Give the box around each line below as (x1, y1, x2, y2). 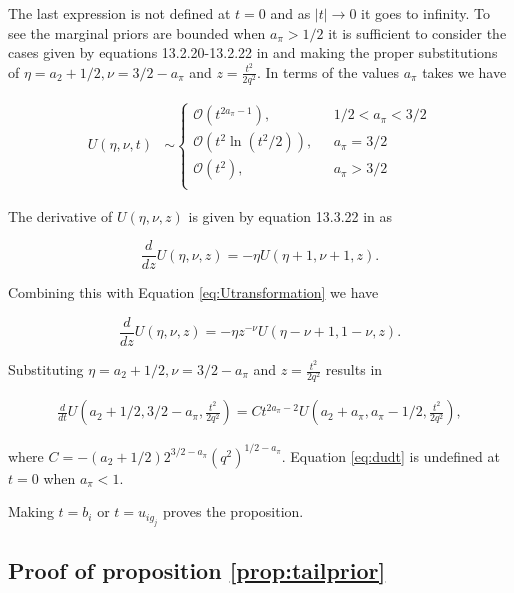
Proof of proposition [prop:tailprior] (8, 555, 386, 586)
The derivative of (8, 205, 113, 226)
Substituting (8, 359, 84, 380)
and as (270, 3, 311, 23)
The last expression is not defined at (8, 3, 231, 23)
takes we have (422, 61, 507, 82)
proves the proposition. (162, 501, 304, 522)
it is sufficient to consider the (328, 22, 507, 43)
